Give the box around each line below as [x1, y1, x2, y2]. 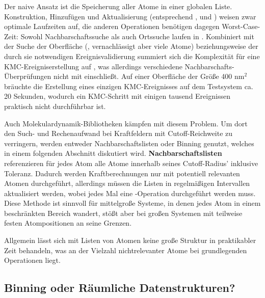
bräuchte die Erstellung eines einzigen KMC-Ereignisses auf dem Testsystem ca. [4, 80, 253, 91]
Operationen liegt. [4, 255, 61, 265]
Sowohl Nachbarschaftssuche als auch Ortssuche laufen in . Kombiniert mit [20, 31, 254, 41]
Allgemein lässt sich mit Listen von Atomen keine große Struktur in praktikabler [4, 235, 256, 246]
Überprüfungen [4, 71, 51, 82]
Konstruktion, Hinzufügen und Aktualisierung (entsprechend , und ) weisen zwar [4, 11, 256, 21]
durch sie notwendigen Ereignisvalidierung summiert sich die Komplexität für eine [4, 50, 260, 61]
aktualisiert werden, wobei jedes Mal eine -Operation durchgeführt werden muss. [4, 187, 256, 198]
